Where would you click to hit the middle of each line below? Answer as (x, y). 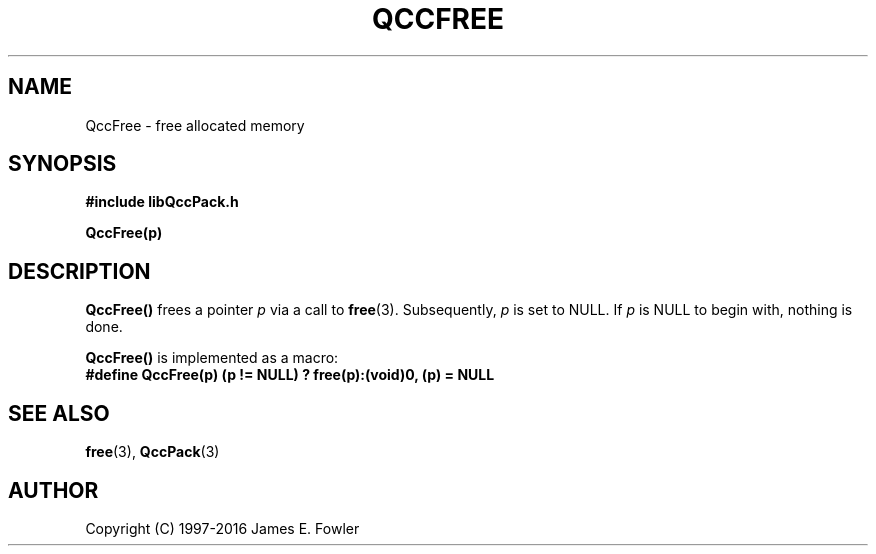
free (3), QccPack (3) (152, 452)
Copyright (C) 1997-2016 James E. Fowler (222, 528)
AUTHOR (53, 490)
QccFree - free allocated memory (195, 125)
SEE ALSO (59, 413)
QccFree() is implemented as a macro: (212, 358)
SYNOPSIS (62, 164)
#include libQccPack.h (162, 202)
